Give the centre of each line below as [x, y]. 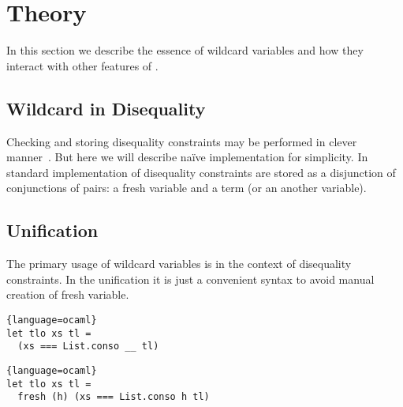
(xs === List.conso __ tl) [88, 347]
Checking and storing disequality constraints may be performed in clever [182, 141]
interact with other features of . [82, 65]
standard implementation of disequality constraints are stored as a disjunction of [201, 172]
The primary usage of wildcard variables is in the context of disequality [179, 264]
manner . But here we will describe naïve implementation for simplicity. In [187, 157]
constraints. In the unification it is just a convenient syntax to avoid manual [190, 279]
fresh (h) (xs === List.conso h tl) [114, 397]
